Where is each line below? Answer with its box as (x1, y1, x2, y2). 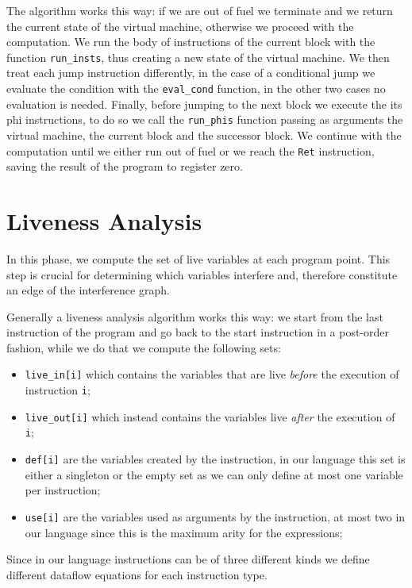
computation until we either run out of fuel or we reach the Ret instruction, (6, 142, 375, 159)
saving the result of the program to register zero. (6, 158, 243, 175)
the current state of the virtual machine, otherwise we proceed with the (6, 17, 354, 34)
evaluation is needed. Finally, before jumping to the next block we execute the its (6, 95, 402, 112)
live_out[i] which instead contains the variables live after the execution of (25, 408, 395, 425)
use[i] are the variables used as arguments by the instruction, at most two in (25, 508, 406, 525)
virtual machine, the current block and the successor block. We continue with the (6, 126, 402, 143)
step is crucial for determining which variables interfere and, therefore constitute (6, 266, 398, 282)
